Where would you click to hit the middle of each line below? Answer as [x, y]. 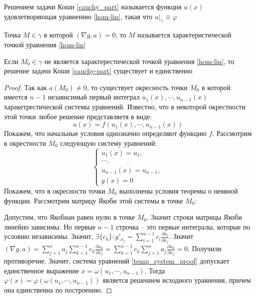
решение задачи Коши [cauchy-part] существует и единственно [98, 71]
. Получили [205, 248]
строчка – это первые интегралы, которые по [183, 226]
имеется [16, 97]
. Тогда [155, 270]
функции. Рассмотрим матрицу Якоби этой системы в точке [94, 200]
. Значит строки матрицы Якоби [194, 217]
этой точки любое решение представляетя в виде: [78, 116]
